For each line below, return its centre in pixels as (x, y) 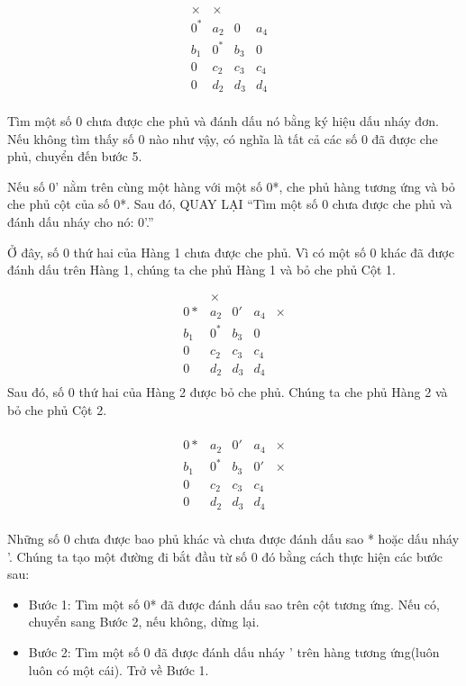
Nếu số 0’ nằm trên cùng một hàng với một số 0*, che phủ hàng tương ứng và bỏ (231, 186)
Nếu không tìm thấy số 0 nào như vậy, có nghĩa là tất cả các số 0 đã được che (223, 138)
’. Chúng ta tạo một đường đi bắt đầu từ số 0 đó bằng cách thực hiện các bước (225, 556)
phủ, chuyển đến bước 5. (75, 156)
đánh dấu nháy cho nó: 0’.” (81, 221)
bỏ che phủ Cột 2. (57, 409)
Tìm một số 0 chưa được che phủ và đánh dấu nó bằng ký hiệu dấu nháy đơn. (223, 121)
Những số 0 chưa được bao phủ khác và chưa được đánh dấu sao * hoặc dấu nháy (233, 538)
